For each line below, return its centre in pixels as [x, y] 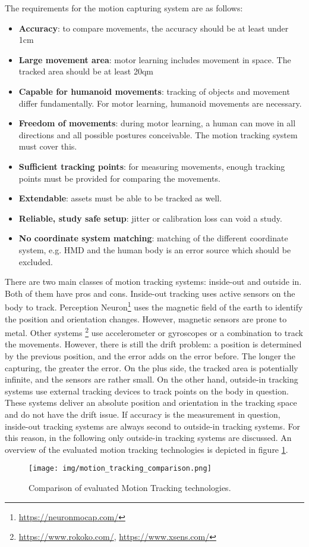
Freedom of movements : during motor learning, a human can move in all [157, 123]
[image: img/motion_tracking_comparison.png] [120, 469]
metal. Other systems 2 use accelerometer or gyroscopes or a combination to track [154, 332]
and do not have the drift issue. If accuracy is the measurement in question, [143, 414]
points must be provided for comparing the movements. [119, 178]
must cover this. [48, 146]
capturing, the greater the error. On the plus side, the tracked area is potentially [152, 367]
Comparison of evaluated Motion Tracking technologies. [130, 487]
